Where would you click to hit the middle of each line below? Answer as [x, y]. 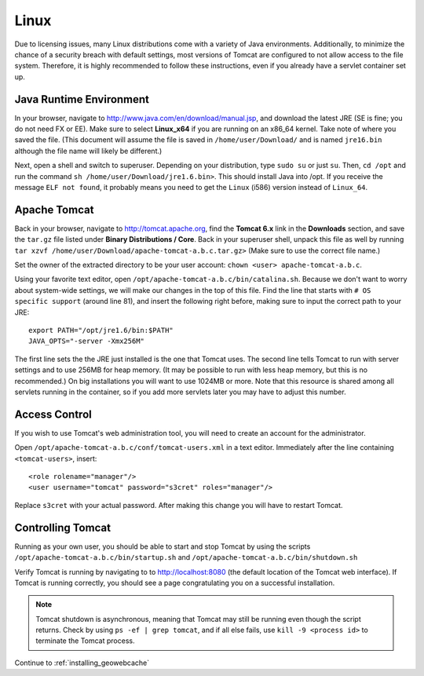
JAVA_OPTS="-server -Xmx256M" [87, 341]
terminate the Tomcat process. [85, 641]
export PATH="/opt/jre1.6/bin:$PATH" [101, 330]
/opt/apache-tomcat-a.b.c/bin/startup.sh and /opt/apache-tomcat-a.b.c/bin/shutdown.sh [186, 557]
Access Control [53, 414]
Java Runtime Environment [82, 99]
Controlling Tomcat [63, 527]
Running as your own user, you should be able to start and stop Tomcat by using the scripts [163, 546]
